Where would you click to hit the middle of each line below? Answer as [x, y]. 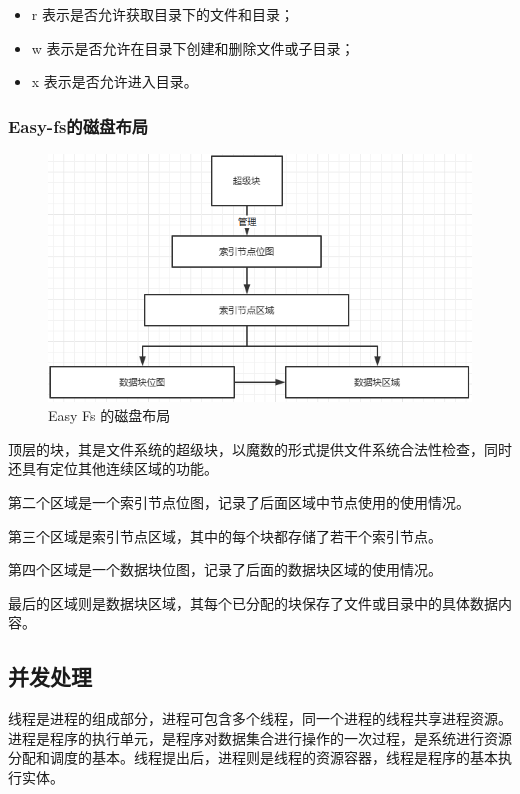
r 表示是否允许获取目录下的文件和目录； [162, 14]
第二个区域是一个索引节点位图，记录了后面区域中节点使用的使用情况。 [239, 502]
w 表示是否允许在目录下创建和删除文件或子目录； [193, 47]
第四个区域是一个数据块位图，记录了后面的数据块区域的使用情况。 [225, 569]
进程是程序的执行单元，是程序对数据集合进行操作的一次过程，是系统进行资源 [260, 737]
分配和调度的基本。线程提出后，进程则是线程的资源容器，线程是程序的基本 [253, 757]
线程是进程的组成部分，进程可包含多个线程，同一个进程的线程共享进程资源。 [260, 718]
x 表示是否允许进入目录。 [114, 81]
